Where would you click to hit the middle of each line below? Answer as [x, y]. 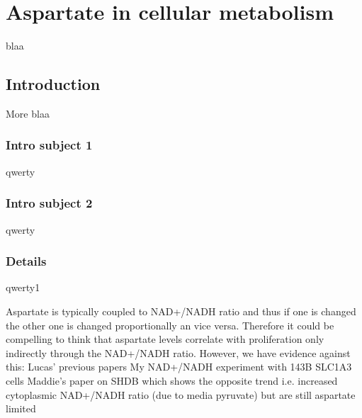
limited [21, 408]
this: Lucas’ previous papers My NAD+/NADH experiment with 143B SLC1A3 [179, 367]
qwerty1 [23, 287]
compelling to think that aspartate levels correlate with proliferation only [165, 339]
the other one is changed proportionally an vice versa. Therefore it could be [170, 325]
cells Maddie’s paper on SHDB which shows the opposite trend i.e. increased [172, 380]
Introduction [53, 84]
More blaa [28, 113]
